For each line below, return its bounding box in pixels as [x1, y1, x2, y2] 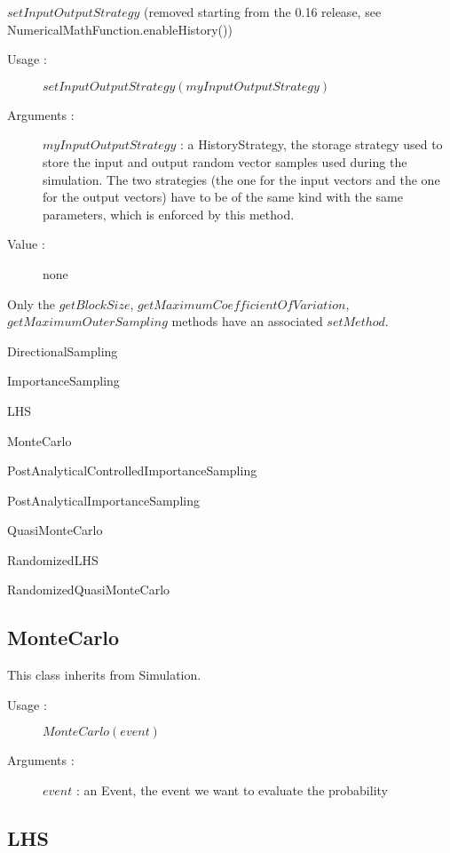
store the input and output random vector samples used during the [43, 152, 407, 171]
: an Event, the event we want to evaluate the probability [75, 781, 388, 800]
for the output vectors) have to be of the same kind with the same [43, 187, 403, 206]
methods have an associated [171, 312, 323, 331]
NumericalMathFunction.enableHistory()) [7, 20, 233, 38]
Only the [7, 294, 56, 313]
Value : [7, 235, 45, 253]
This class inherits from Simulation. [7, 666, 201, 684]
